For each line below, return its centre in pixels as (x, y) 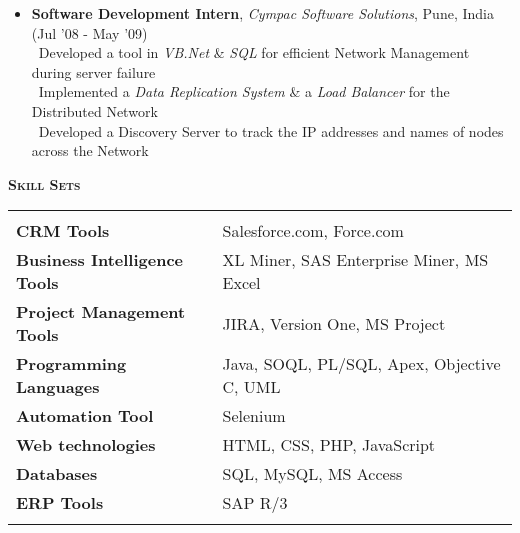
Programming (71, 364)
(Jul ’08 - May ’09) (89, 32)
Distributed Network (94, 110)
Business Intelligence (100, 260)
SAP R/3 (255, 503)
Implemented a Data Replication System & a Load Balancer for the (244, 91)
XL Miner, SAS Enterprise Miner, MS (355, 260)
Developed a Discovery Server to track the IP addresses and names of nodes (271, 130)
